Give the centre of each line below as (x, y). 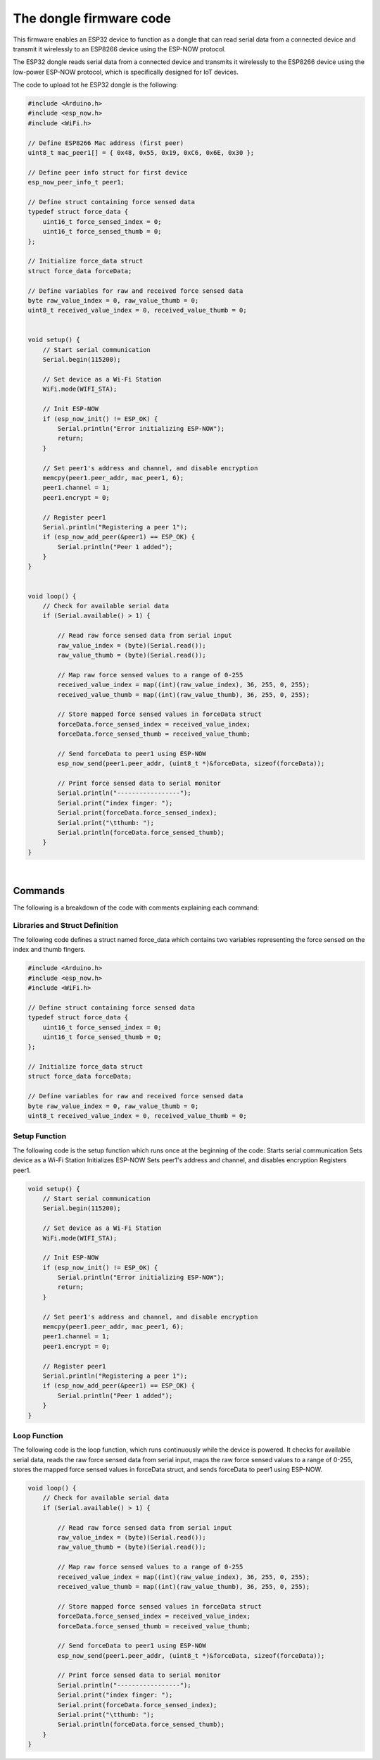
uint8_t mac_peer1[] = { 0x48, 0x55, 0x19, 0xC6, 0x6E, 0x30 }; (141, 153)
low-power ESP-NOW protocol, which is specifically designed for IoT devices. (126, 72)
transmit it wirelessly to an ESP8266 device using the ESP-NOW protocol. (120, 49)
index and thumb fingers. (49, 950)
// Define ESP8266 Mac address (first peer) (106, 143)
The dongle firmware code (92, 18)
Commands (39, 891)
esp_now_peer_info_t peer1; (76, 182)
